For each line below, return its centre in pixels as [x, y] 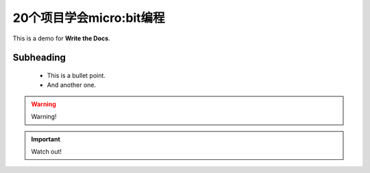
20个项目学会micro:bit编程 [89, 18]
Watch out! [46, 151]
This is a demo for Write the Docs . [61, 38]
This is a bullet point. [76, 75]
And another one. [72, 85]
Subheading [39, 58]
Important [46, 139]
